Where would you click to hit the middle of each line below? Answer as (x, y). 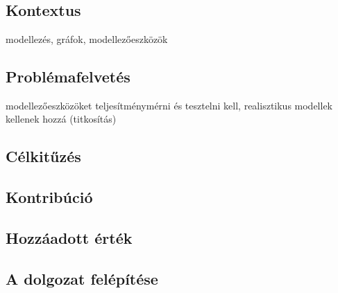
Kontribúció (49, 197)
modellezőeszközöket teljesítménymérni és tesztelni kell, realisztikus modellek (169, 105)
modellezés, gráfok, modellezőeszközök (87, 39)
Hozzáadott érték (69, 237)
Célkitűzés (43, 156)
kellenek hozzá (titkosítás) (61, 119)
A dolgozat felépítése (82, 278)
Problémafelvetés (68, 76)
